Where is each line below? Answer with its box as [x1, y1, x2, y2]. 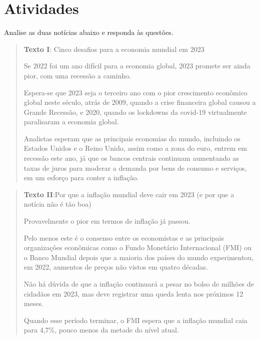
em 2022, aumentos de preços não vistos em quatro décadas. [23, 262, 208, 272]
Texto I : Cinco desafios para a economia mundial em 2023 [23, 43, 204, 54]
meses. [23, 298, 43, 309]
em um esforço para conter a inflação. [23, 172, 139, 183]
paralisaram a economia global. [23, 116, 119, 127]
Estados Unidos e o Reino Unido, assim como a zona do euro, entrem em [23, 143, 247, 153]
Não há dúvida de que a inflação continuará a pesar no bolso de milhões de [23, 279, 254, 289]
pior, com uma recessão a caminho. [23, 70, 131, 80]
